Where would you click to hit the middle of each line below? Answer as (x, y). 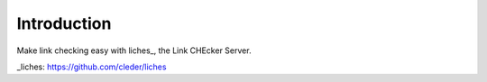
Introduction (64, 23)
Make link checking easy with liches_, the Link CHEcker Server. (134, 50)
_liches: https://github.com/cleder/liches (92, 67)
